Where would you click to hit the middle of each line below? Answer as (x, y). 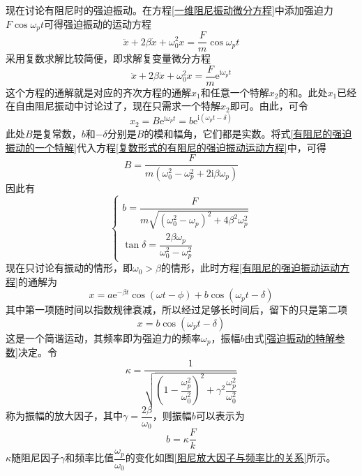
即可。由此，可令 (269, 106)
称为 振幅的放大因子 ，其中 (64, 416)
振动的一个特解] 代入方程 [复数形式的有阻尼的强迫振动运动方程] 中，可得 (166, 147)
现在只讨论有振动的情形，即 (69, 268)
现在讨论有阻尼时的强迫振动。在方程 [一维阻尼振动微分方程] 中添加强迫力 (169, 10)
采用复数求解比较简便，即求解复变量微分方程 (108, 58)
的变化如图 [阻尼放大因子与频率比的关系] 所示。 (231, 458)
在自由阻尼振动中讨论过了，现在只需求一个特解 (113, 106)
